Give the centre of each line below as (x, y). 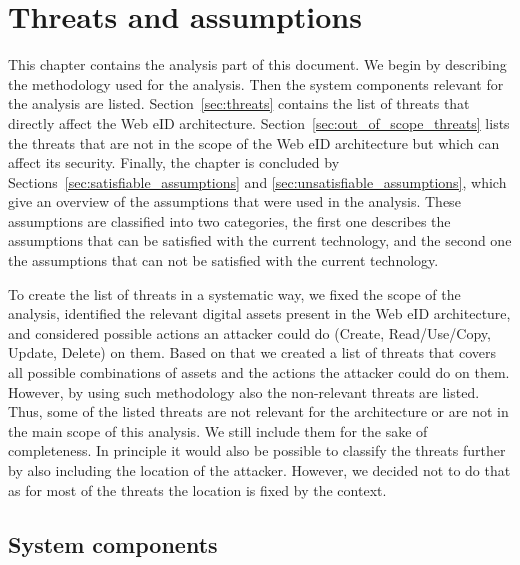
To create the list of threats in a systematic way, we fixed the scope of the (234, 293)
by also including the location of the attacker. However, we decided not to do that (259, 470)
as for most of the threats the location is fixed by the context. (197, 489)
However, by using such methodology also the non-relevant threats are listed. (244, 391)
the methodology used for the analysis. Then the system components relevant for (256, 83)
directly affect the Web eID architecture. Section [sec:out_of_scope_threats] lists (259, 122)
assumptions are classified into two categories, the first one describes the (229, 220)
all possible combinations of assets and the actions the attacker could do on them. (259, 372)
